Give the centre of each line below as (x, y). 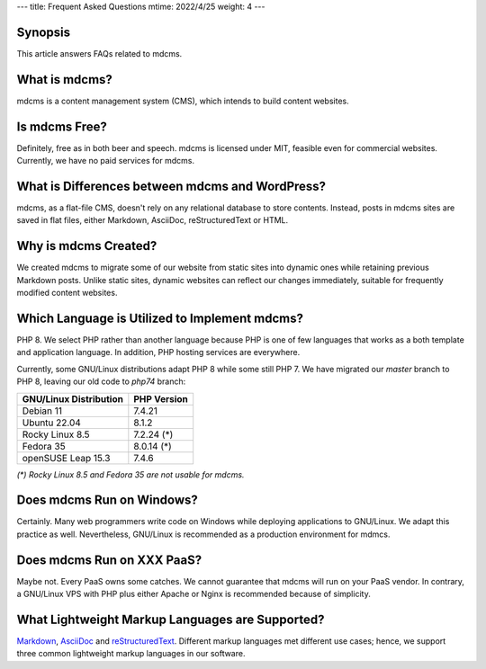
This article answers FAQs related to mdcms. (99, 53)
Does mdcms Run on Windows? (107, 500)
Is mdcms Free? (62, 126)
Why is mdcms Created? (87, 246)
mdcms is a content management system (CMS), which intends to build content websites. (183, 101)
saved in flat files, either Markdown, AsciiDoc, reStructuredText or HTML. (153, 220)
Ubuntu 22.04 (51, 423)
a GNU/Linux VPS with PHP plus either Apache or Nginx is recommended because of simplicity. (193, 594)
